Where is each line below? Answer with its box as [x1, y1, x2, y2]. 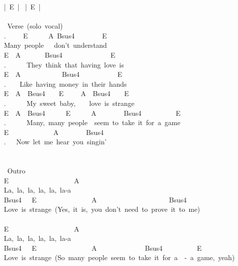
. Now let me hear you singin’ [4, 136, 107, 147]
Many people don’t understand [4, 40, 107, 50]
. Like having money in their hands [4, 78, 127, 89]
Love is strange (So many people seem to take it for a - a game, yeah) [4, 252, 235, 263]
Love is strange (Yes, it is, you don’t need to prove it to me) [4, 204, 200, 214]
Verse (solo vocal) [7, 21, 63, 31]
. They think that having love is [4, 59, 124, 69]
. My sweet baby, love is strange [4, 98, 135, 108]
